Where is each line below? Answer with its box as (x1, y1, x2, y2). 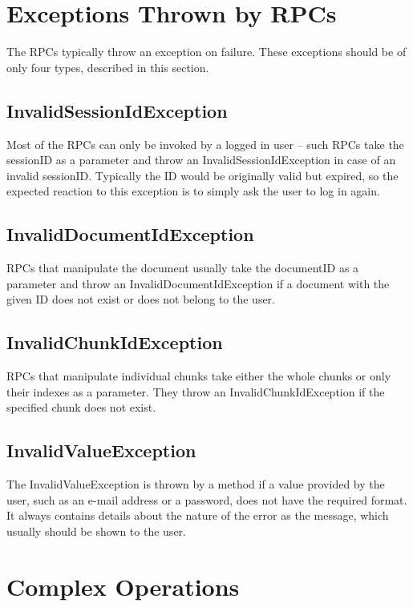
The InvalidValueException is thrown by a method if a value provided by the (6, 476, 385, 492)
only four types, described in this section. (6, 58, 209, 75)
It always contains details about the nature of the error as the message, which (6, 507, 389, 524)
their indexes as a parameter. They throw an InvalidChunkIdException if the (6, 383, 385, 400)
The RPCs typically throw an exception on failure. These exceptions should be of (6, 43, 407, 60)
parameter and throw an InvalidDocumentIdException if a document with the (6, 275, 390, 291)
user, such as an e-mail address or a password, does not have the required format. (6, 491, 407, 508)
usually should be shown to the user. (6, 522, 186, 539)
